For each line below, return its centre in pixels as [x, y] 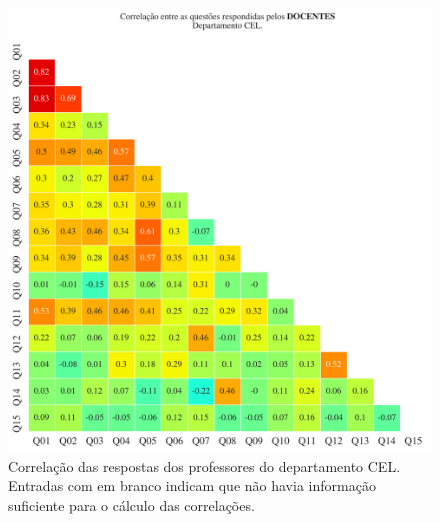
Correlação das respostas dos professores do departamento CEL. [204, 465]
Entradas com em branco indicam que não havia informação [192, 485]
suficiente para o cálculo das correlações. [131, 504]
